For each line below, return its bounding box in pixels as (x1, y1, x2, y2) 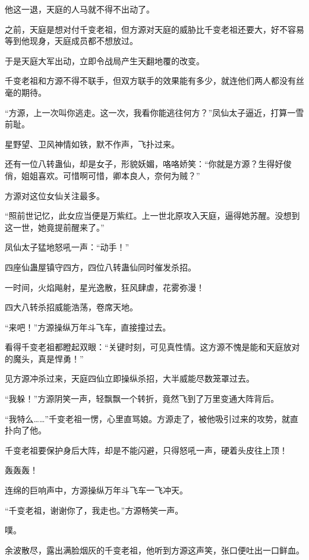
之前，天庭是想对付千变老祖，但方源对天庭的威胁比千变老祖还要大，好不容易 (5, 23, 304, 35)
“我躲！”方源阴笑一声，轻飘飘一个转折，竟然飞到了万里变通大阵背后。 (5, 392, 279, 405)
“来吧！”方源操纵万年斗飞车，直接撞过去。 (5, 320, 171, 333)
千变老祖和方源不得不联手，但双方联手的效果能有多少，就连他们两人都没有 (5, 74, 296, 87)
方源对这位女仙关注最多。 (5, 189, 105, 202)
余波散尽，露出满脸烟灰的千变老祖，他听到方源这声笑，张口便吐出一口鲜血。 (5, 543, 304, 556)
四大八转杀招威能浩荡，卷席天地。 (5, 301, 138, 313)
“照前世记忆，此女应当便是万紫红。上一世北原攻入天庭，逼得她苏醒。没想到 (5, 209, 300, 222)
